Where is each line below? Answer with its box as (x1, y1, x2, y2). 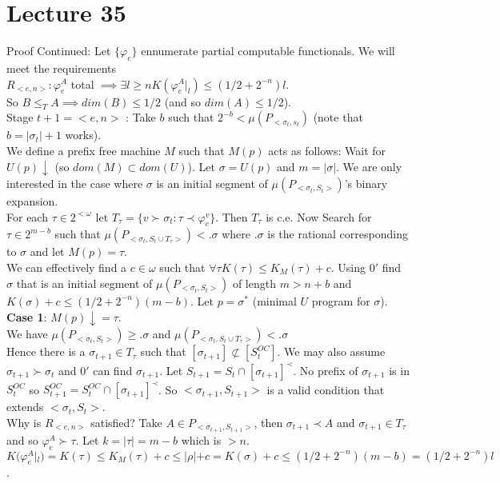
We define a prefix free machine (6, 142, 161, 158)
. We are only (336, 158, 402, 174)
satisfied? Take (90, 413, 162, 430)
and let (30, 243, 65, 260)
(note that (313, 109, 363, 126)
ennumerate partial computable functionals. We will (141, 42, 395, 59)
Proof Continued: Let (6, 42, 111, 59)
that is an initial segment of (16, 274, 153, 291)
